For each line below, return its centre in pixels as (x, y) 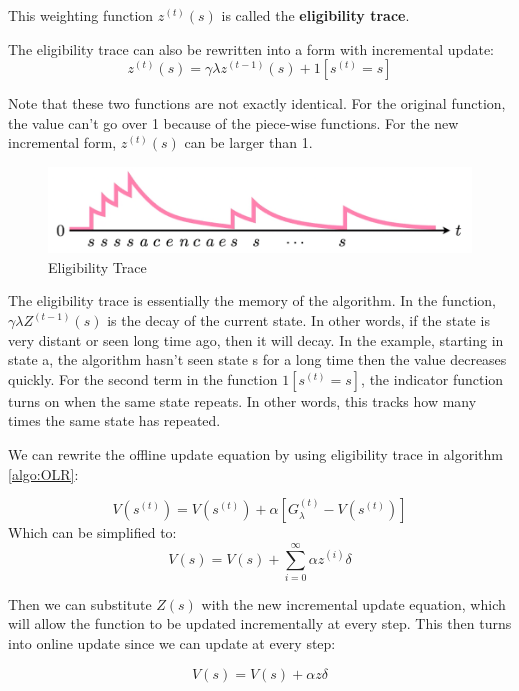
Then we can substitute (80, 603)
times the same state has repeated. (114, 420)
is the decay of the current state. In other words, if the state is (298, 320)
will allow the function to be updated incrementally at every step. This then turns (260, 623)
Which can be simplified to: (92, 532)
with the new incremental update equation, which (353, 603)
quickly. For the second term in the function (143, 378)
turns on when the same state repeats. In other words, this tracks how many (242, 400)
